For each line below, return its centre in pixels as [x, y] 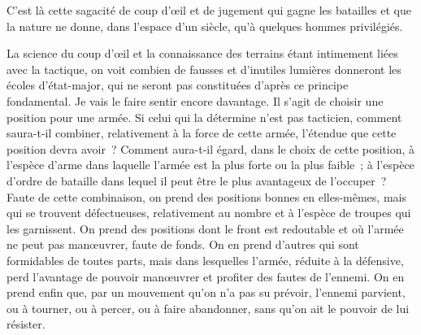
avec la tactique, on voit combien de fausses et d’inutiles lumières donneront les [204, 69]
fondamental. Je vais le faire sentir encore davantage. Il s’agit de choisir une [195, 100]
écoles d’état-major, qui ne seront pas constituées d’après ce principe [178, 85]
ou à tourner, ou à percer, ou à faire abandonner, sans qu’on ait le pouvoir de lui [208, 308]
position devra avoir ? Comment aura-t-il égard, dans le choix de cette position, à [211, 148]
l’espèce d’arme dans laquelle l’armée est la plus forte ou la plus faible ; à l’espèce [210, 165]
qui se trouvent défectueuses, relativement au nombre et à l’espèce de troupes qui [209, 213]
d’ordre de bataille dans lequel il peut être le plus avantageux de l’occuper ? [197, 180]
